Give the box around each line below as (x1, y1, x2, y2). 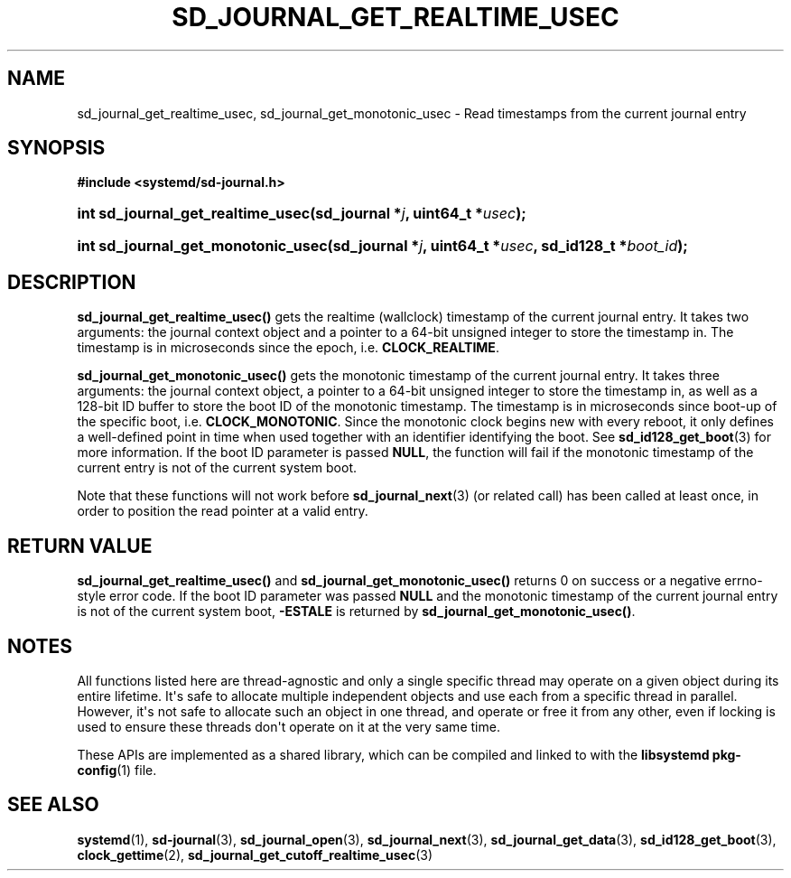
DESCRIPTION (7, 270, 136, 294)
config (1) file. (77, 761, 157, 778)
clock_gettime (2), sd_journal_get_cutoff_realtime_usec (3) (77, 846, 433, 863)
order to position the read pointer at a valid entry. (77, 503, 368, 519)
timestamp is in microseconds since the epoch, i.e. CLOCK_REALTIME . (77, 340, 499, 356)
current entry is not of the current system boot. (77, 460, 358, 476)
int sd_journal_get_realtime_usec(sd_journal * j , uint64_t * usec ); (77, 204, 526, 223)
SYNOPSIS (7, 136, 106, 160)
